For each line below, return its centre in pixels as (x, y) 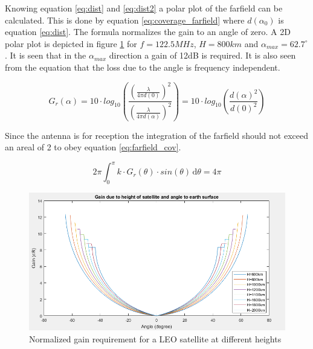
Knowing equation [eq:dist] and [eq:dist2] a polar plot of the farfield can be (144, 8)
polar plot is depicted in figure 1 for (71, 43)
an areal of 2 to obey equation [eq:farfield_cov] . (93, 147)
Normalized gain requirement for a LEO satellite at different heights (155, 338)
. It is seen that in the (46, 55)
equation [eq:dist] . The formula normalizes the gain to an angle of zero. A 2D (148, 32)
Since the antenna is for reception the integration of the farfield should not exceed (156, 135)
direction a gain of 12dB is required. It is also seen (202, 55)
